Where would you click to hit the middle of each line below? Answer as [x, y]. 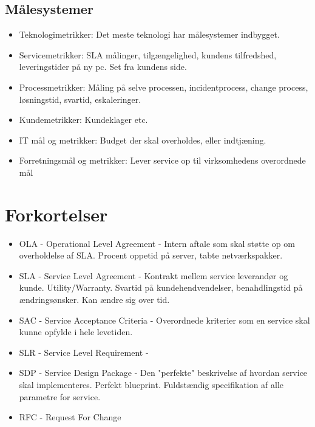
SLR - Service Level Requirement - [84, 352]
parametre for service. [60, 396]
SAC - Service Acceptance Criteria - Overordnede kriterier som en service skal [164, 320]
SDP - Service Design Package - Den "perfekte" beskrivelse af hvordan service [163, 373]
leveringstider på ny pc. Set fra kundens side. [103, 67]
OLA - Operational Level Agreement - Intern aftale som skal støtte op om [157, 243]
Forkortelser [56, 214]
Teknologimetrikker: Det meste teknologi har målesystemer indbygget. [149, 34]
